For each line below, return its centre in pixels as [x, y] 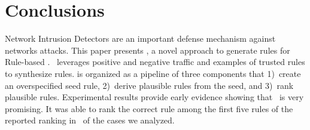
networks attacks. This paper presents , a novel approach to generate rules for [148, 50]
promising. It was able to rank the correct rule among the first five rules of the [149, 108]
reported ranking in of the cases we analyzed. [90, 120]
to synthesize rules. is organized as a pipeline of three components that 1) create [153, 73]
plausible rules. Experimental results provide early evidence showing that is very [154, 97]
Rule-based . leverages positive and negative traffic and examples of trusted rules [155, 62]
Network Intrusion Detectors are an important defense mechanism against [140, 38]
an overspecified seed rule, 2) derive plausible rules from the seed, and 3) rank [149, 85]
